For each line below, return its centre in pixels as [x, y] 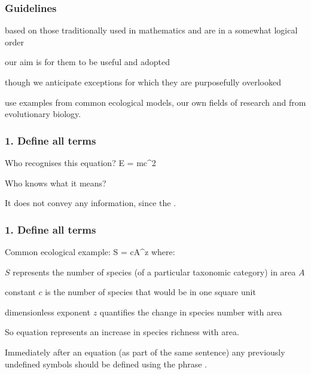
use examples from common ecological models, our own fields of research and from [155, 102]
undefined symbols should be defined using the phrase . [106, 364]
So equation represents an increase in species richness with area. [122, 332]
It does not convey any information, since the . [91, 203]
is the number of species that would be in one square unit [150, 292]
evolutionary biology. [43, 114]
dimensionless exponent [48, 312]
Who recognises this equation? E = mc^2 [80, 163]
